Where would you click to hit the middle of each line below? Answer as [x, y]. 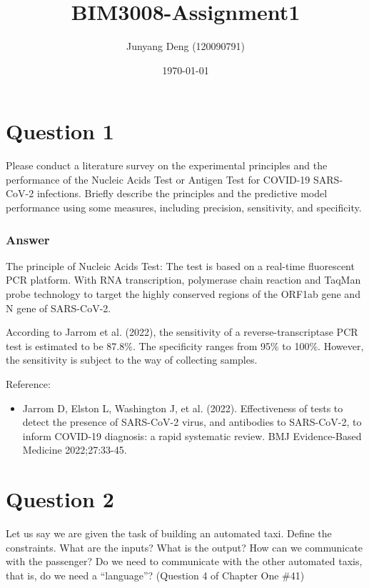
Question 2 [60, 499]
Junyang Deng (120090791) [186, 46]
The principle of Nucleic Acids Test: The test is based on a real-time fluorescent [180, 265]
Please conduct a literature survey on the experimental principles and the [167, 165]
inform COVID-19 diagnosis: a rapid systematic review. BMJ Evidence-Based [192, 435]
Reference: [28, 384]
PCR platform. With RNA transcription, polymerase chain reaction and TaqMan [183, 280]
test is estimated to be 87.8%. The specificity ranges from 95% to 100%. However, [185, 345]
